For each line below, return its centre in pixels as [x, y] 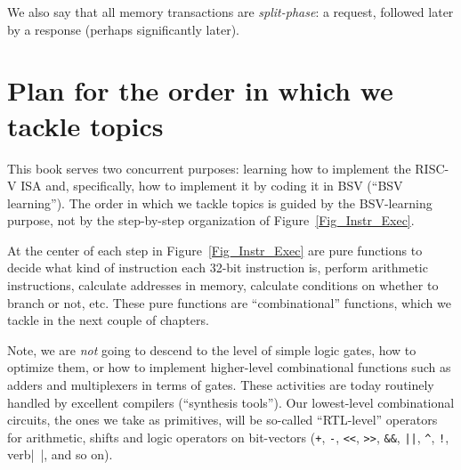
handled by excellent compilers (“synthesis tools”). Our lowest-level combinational [231, 402]
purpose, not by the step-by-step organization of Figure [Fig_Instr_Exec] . [211, 220]
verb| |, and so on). [60, 454]
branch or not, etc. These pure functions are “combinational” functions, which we [229, 302]
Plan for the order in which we [200, 90]
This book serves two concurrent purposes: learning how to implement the [209, 168]
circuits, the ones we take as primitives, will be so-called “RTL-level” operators [222, 420]
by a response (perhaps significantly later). [124, 29]
